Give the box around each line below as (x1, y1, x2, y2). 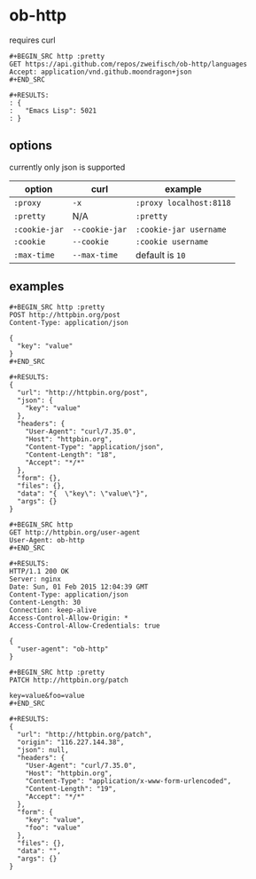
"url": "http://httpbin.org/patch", (17, 730, 152, 739)
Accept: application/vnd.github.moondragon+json (9, 67, 192, 76)
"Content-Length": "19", (25, 784, 117, 793)
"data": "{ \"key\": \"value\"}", (17, 489, 149, 498)
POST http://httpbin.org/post (9, 310, 121, 320)
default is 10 (136, 249, 186, 261)
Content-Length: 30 (9, 598, 81, 606)
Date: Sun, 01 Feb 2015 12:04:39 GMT (9, 582, 149, 591)
